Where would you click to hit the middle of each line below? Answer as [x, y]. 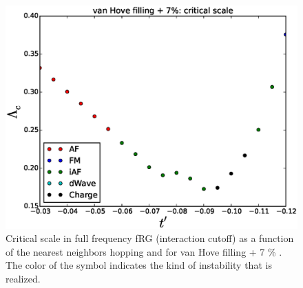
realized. [23, 278]
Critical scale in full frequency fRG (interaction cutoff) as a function [150, 238]
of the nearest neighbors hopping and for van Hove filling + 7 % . [144, 251]
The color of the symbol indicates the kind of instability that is [139, 265]
